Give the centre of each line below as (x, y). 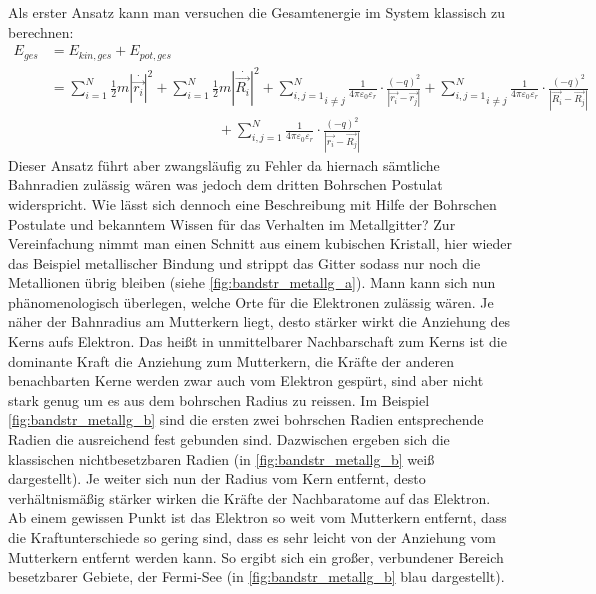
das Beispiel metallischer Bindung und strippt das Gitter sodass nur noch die (244, 262)
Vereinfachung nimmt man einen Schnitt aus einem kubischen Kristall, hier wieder (260, 243)
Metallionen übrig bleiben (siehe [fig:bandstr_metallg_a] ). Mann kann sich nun (252, 282)
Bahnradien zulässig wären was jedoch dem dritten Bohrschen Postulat (225, 184)
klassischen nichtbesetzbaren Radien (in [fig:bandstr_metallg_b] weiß (221, 458)
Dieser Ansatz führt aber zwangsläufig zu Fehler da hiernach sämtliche (224, 164)
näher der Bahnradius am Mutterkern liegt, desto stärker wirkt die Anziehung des (259, 321)
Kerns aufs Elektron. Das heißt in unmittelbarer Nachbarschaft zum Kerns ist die (257, 341)
